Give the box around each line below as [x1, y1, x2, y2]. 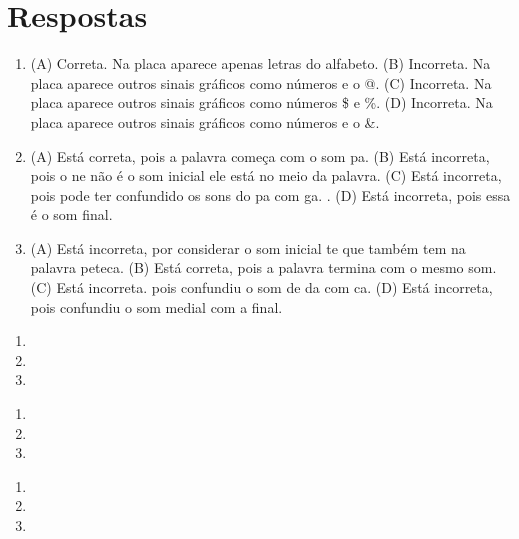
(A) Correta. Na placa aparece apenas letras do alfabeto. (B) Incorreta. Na [30, 53, 491, 74]
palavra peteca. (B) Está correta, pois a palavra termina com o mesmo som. [30, 257, 497, 278]
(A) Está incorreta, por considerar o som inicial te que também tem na [30, 237, 466, 258]
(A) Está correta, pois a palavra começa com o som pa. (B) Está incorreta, [30, 145, 490, 166]
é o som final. [30, 204, 113, 225]
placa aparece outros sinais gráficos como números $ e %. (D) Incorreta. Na [30, 92, 493, 113]
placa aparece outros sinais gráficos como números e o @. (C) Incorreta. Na [30, 72, 492, 93]
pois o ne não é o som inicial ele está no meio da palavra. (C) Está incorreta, [30, 165, 502, 186]
